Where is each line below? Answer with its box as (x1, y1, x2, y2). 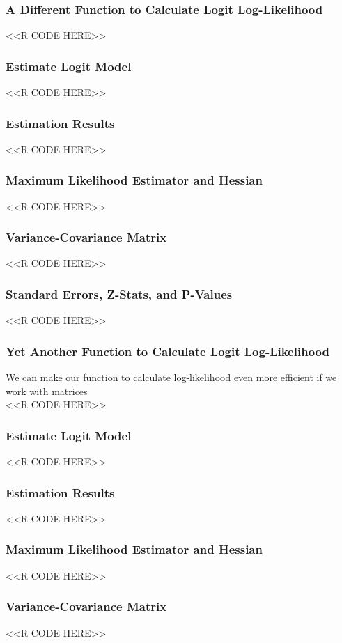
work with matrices (6, 383, 88, 398)
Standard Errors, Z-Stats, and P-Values (6, 285, 233, 302)
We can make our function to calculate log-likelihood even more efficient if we (6, 370, 337, 385)
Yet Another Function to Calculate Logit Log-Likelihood (6, 342, 329, 359)
